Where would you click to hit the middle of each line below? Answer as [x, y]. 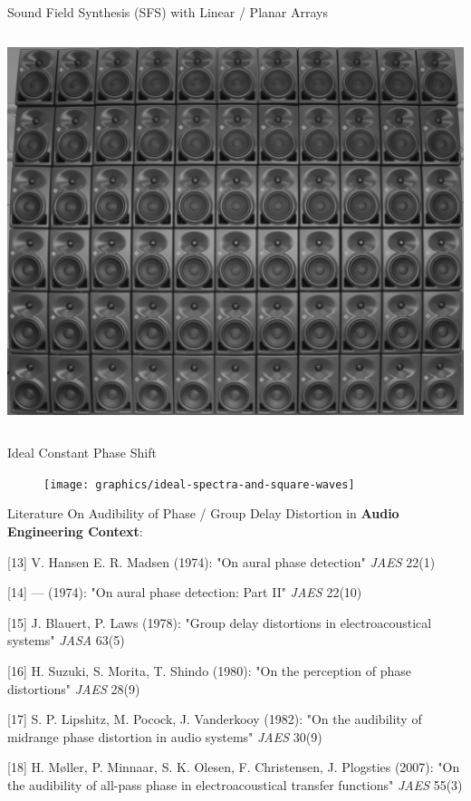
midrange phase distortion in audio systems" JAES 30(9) [165, 736]
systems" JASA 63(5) [66, 640]
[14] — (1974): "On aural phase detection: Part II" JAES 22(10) [185, 592]
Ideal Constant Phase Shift [82, 453]
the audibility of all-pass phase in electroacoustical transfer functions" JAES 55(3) [235, 785]
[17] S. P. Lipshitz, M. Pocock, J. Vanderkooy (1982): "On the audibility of [215, 719]
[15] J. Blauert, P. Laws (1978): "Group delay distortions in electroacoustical [220, 622]
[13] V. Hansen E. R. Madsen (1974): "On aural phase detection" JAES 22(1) [221, 561]
